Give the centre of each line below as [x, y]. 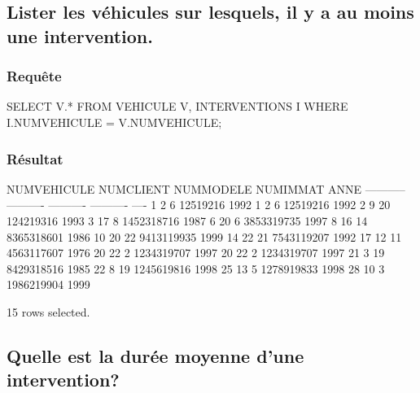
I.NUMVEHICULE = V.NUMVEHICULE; [114, 122]
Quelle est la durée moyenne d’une [155, 355]
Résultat [35, 158]
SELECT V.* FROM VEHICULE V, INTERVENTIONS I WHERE [177, 106]
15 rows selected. [48, 311]
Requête [34, 76]
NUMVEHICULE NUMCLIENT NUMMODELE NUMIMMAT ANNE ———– [206, 188]
